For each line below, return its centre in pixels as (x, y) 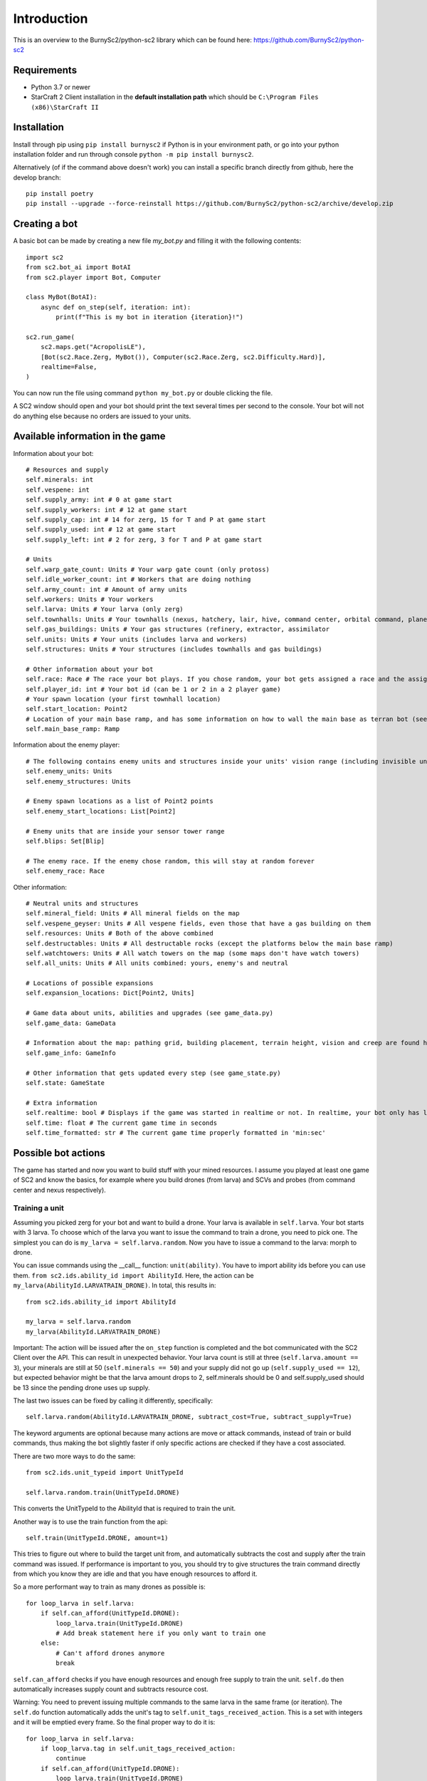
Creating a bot (46, 224)
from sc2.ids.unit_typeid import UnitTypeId (105, 1472)
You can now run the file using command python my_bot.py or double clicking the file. (143, 393)
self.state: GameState (65, 1082)
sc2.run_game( (50, 337)
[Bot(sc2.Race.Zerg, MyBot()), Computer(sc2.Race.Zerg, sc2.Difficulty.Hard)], (183, 357)
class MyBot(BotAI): (62, 297)
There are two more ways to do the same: (74, 1456)
